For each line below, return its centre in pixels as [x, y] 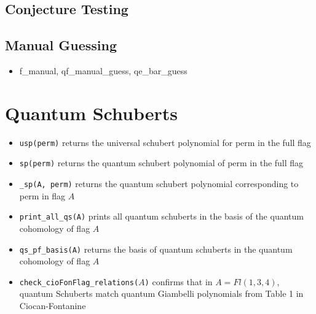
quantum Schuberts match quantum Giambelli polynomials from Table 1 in [161, 293]
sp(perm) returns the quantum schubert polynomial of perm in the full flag [161, 163]
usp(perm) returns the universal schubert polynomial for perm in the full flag [165, 142]
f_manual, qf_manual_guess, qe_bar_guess [103, 70]
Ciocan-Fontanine [53, 306]
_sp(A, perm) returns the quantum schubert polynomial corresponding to [159, 184]
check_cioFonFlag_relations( [79, 282]
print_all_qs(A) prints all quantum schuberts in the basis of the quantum [161, 216]
